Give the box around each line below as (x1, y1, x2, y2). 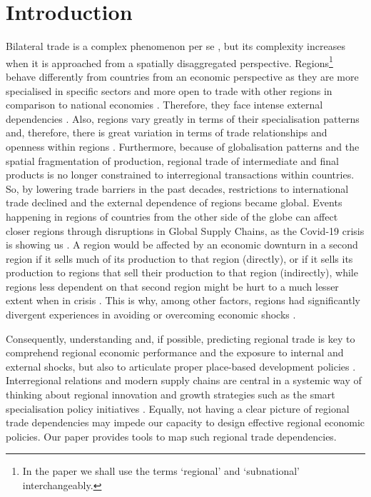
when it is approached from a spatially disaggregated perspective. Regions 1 (6, 53, 333, 70)
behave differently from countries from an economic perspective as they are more (6, 69, 359, 84)
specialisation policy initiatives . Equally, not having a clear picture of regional (6, 401, 350, 416)
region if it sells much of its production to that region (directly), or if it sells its (6, 251, 353, 266)
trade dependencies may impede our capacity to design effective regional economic (6, 415, 365, 430)
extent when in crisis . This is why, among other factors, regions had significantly (6, 293, 360, 308)
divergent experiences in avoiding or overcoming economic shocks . (6, 307, 296, 322)
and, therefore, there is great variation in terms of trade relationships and (6, 125, 327, 140)
